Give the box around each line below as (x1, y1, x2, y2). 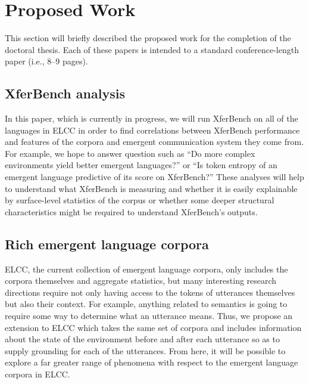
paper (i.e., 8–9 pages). (5, 55, 88, 67)
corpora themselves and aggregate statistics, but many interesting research (5, 274, 277, 287)
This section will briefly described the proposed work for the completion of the (5, 32, 291, 44)
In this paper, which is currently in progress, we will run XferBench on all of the (5, 112, 298, 125)
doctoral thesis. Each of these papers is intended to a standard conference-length (5, 43, 299, 55)
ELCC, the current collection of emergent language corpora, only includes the (5, 262, 288, 275)
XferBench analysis (5, 84, 125, 103)
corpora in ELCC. (5, 368, 70, 380)
